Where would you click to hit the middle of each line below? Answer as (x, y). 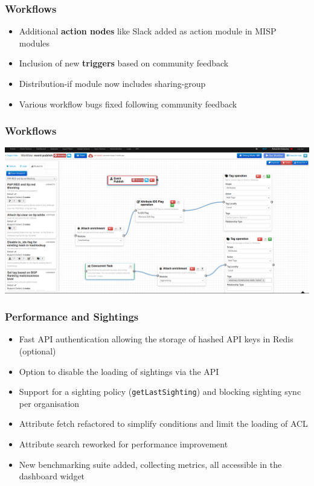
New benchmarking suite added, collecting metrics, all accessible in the (150, 464)
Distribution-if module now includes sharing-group (112, 83)
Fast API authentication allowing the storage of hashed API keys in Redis (156, 339)
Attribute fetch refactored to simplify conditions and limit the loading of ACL (163, 424)
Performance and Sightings (72, 317)
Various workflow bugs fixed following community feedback (128, 104)
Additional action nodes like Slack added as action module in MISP (148, 31)
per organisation (49, 403)
